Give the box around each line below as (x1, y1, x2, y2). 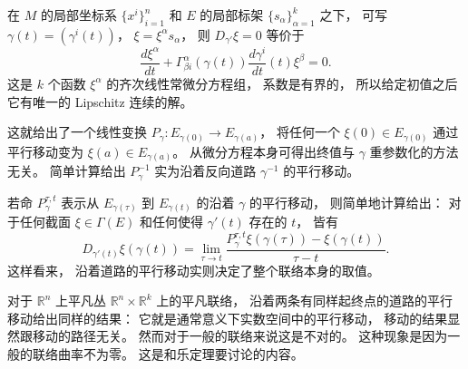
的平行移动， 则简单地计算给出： (249, 192, 444, 211)
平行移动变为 (7, 141, 83, 160)
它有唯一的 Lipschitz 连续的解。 (7, 92, 193, 111)
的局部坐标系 (40, 5, 117, 24)
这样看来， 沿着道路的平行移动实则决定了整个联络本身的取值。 (7, 260, 380, 279)
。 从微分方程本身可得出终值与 (172, 141, 355, 160)
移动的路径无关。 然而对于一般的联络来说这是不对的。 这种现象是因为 (32, 326, 448, 345)
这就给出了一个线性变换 (7, 122, 147, 141)
